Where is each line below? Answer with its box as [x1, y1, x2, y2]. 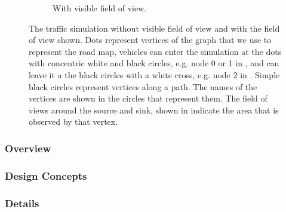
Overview [5, 140, 51, 155]
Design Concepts [5, 168, 87, 183]
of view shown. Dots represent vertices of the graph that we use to [29, 33, 272, 46]
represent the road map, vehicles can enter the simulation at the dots [29, 45, 282, 57]
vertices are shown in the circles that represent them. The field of [29, 92, 267, 105]
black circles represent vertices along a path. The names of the [29, 80, 257, 93]
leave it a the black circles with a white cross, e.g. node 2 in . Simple [29, 68, 280, 81]
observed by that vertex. [29, 115, 118, 128]
